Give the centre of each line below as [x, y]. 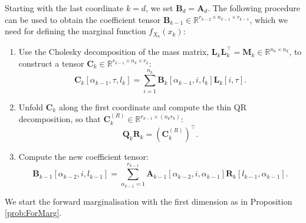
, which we [269, 19]
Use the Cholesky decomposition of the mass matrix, [114, 52]
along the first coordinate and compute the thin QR [152, 106]
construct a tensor [51, 63]
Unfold [31, 106]
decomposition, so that [60, 119]
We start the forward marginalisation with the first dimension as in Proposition [149, 201]
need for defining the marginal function [75, 31]
